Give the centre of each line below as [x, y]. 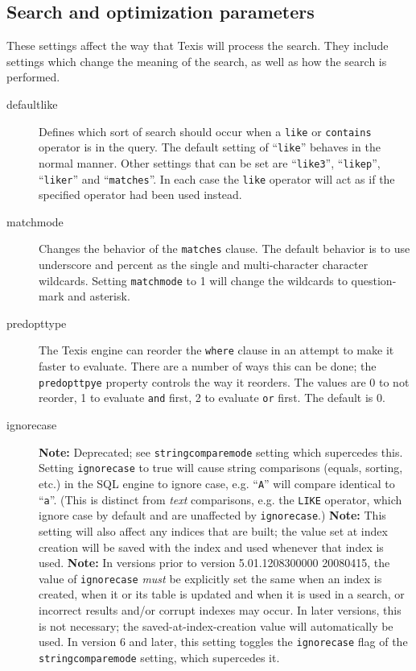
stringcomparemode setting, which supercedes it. [159, 657]
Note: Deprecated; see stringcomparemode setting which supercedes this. [221, 451]
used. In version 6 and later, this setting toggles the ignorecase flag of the [223, 642]
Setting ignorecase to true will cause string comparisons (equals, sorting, [221, 468]
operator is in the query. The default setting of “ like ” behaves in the [210, 147]
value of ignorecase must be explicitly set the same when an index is [210, 578]
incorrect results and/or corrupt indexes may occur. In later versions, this [220, 609]
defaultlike [32, 104]
